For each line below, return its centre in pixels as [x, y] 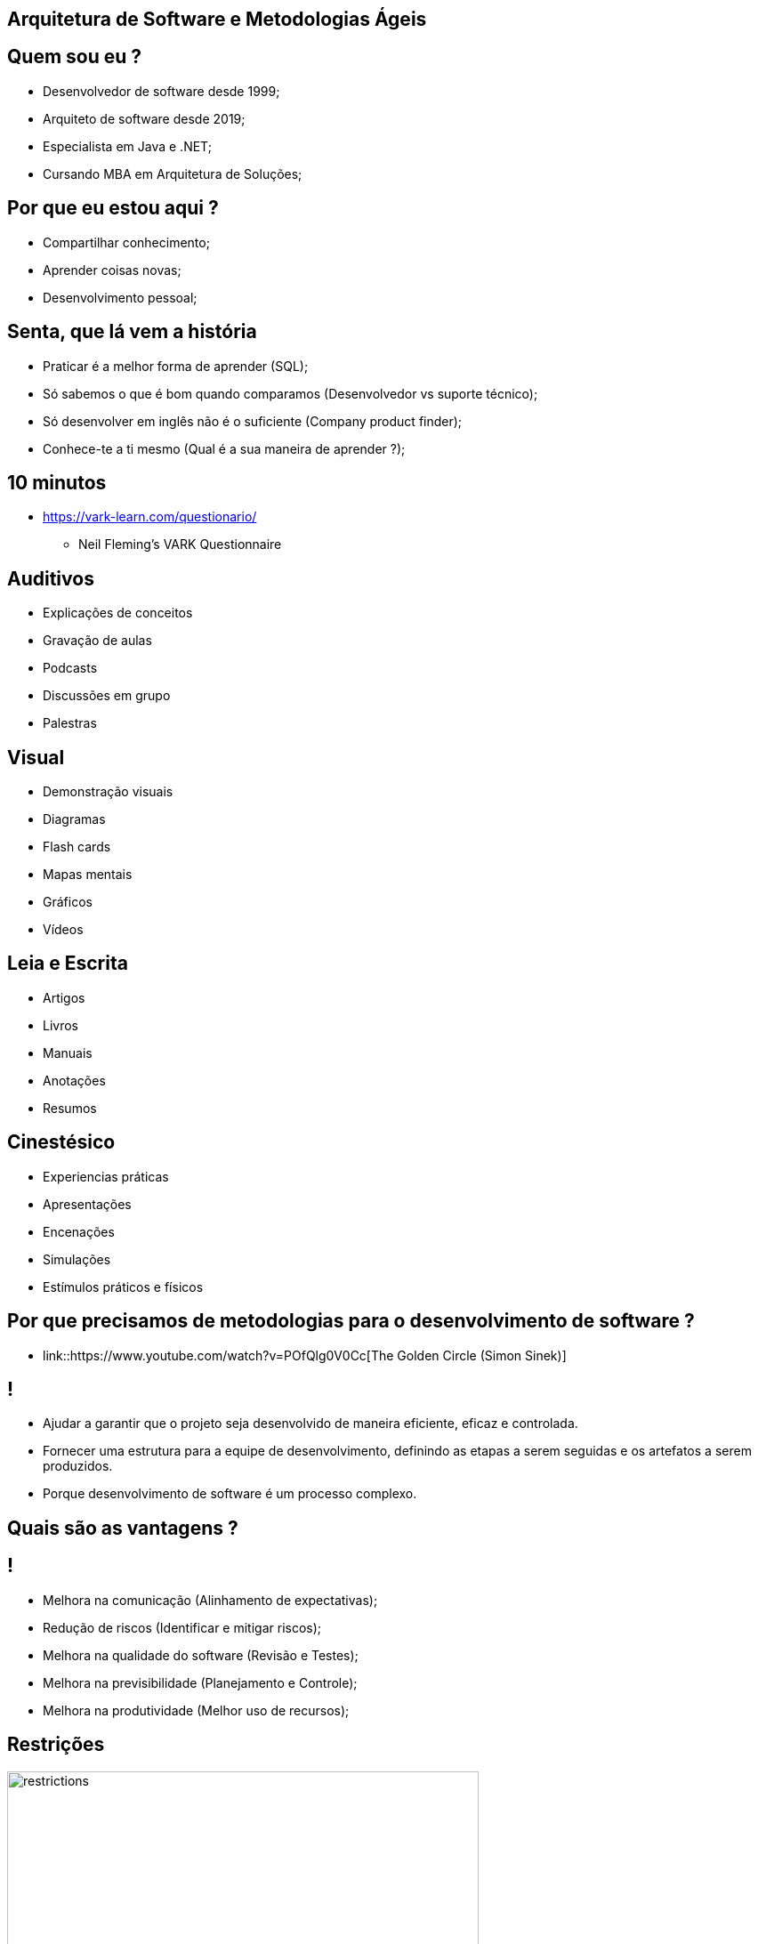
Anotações [74, 1080]
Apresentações [87, 1204]
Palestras [70, 723]
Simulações [77, 1259]
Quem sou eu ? [75, 57]
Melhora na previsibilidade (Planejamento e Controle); [200, 1682]
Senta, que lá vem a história [132, 332]
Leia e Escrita [68, 964]
